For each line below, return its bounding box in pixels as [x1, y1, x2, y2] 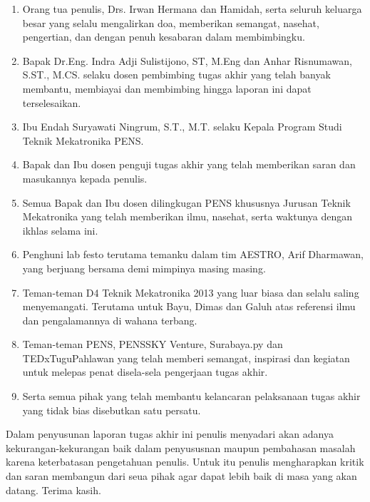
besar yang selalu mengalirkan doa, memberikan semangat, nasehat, [22, 15, 319, 30]
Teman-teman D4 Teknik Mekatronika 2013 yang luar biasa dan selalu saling [22, 285, 359, 299]
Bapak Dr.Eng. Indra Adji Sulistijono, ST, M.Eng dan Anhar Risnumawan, [22, 53, 352, 68]
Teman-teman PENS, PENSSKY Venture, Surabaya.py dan [22, 337, 283, 352]
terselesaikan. [22, 95, 81, 110]
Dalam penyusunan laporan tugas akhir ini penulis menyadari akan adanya [6, 426, 334, 441]
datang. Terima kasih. [6, 482, 101, 497]
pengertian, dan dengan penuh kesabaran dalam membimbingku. [22, 29, 305, 44]
